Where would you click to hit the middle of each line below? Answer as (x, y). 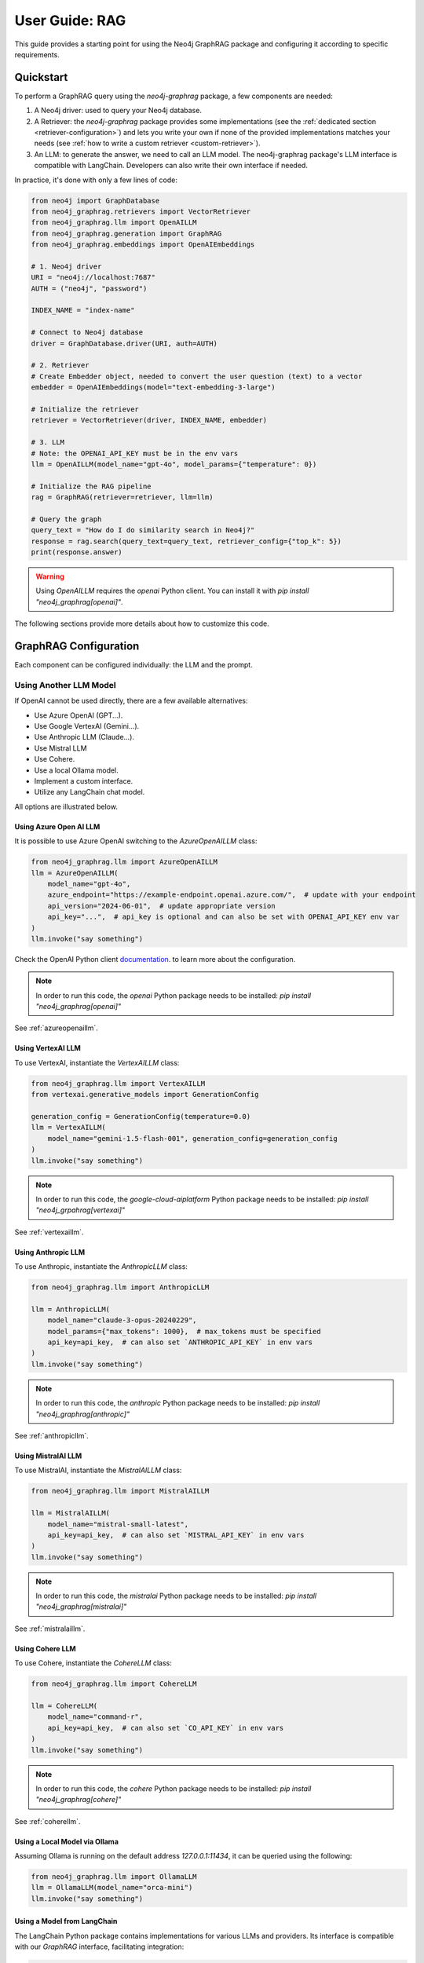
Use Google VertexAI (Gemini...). (87, 726)
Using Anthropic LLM (50, 1252)
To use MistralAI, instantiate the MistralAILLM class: (98, 1470)
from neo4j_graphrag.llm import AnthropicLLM (120, 1287)
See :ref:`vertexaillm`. (49, 1232)
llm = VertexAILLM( (68, 1128)
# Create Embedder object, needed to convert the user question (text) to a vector (197, 376)
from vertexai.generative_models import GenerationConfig (145, 1095)
